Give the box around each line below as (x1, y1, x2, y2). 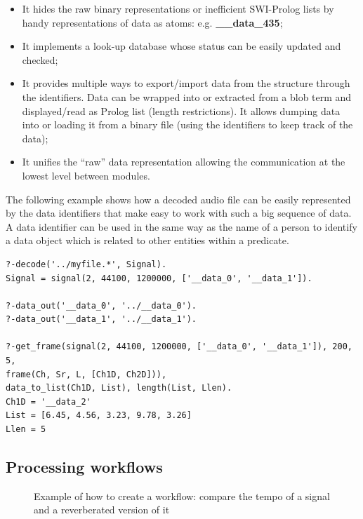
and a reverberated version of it (34, 502, 170, 517)
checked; (22, 52, 58, 67)
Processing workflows (6, 456, 163, 478)
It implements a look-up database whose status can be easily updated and (22, 39, 341, 53)
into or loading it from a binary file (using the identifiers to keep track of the (22, 117, 353, 132)
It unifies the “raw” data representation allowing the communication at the (22, 154, 345, 169)
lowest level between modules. (22, 168, 150, 182)
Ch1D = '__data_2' (6, 396, 91, 407)
